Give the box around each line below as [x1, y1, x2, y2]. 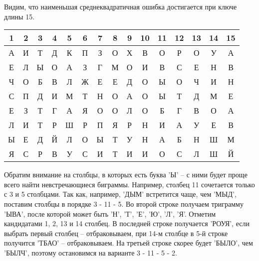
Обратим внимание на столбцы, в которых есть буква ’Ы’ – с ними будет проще [4, 169, 248, 180]
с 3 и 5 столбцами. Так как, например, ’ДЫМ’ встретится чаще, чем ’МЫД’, [4, 189, 237, 199]
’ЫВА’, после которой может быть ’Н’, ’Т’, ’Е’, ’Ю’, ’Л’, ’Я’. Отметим [4, 208, 216, 219]
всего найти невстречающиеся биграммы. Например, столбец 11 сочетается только [4, 179, 255, 189]
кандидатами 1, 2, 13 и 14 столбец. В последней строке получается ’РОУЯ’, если [4, 218, 250, 229]
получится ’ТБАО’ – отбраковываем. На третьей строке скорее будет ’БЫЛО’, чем [4, 238, 253, 248]
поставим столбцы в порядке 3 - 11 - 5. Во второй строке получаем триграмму [4, 198, 244, 209]
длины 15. [4, 11, 35, 21]
